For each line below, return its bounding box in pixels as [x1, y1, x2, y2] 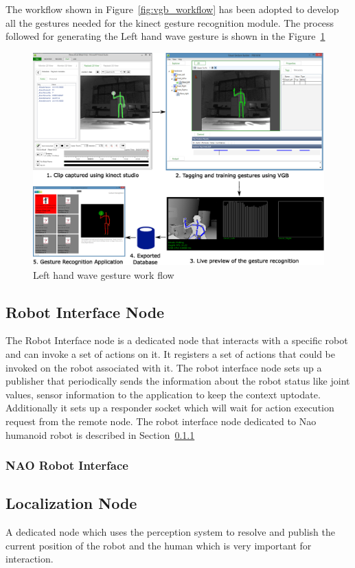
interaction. [5, 552, 54, 566]
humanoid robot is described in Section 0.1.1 [5, 427, 195, 442]
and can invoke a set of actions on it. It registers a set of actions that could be [5, 347, 335, 361]
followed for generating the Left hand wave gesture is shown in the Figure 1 [5, 29, 325, 43]
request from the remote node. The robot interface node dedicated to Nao [5, 414, 317, 429]
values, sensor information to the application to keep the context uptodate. [5, 387, 321, 401]
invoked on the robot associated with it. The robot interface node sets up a [5, 360, 322, 374]
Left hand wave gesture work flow [33, 267, 174, 282]
